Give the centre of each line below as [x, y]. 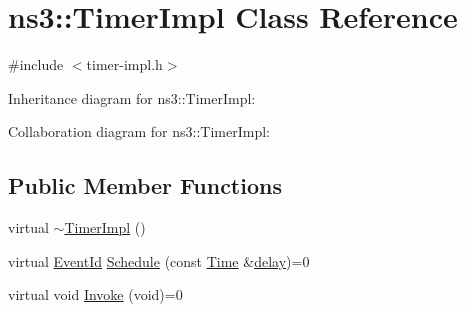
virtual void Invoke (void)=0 [95, 294]
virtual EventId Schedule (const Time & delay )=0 [159, 260]
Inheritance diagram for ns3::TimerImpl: [132, 97]
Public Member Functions [145, 185]
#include [36, 64]
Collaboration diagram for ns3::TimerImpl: [139, 131]
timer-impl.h [124, 64]
